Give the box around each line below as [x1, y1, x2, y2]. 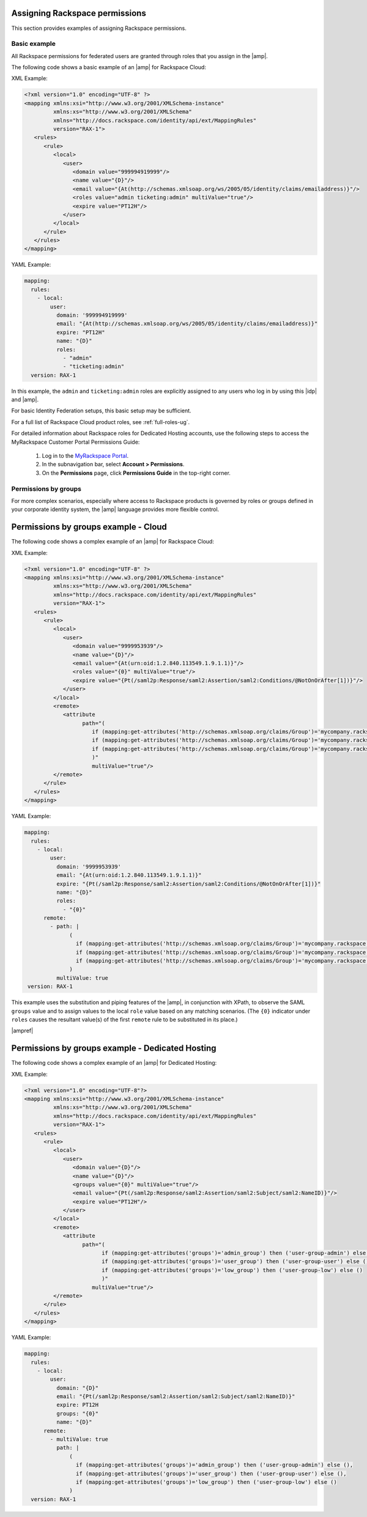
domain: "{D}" [56, 1384, 99, 1392]
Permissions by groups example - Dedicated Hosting [11, 1043, 217, 1054]
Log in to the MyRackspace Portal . [42, 452, 129, 460]
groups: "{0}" [56, 1410, 99, 1417]
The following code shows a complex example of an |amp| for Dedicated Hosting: [11, 1059, 217, 1067]
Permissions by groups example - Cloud [11, 522, 168, 532]
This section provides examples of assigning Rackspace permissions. [11, 24, 187, 32]
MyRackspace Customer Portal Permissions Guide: [11, 438, 140, 445]
